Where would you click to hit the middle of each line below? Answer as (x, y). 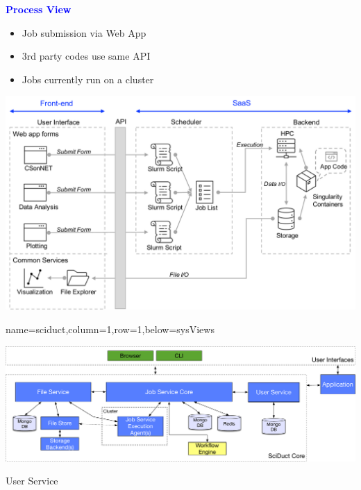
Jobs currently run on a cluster (88, 79)
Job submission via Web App (84, 32)
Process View (39, 9)
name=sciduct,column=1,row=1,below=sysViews (110, 329)
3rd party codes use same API (86, 56)
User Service (32, 481)
